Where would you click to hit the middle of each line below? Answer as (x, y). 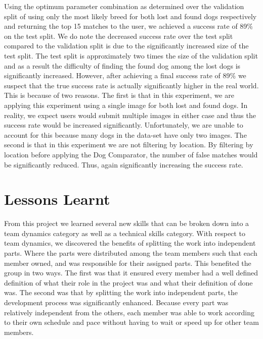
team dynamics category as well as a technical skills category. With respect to (125, 233)
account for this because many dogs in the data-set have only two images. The (125, 134)
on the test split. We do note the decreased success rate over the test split (119, 36)
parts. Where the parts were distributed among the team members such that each (131, 253)
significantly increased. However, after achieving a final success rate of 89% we (125, 75)
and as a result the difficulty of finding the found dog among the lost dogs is (122, 65)
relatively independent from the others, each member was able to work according (129, 312)
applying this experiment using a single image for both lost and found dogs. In (126, 105)
